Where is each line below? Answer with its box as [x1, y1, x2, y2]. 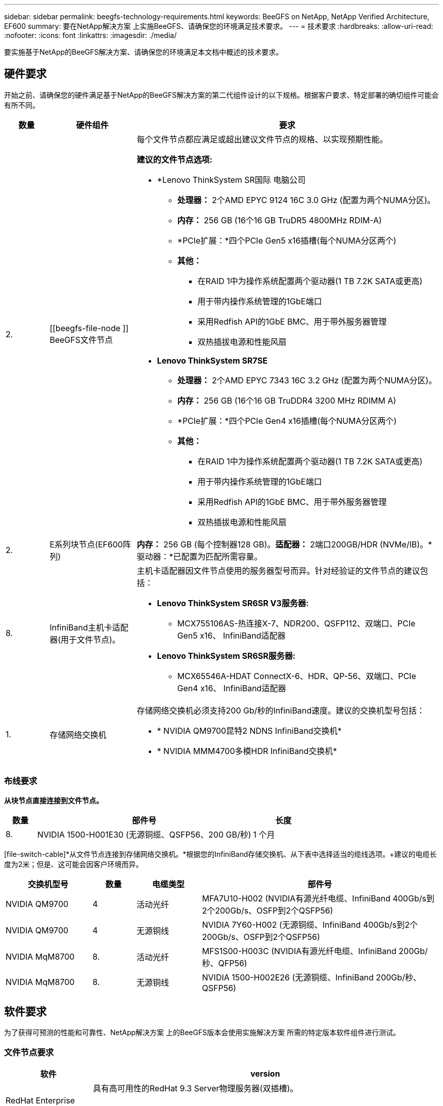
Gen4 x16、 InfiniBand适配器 [177, 683, 286, 693]
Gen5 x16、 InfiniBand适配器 [177, 630, 286, 641]
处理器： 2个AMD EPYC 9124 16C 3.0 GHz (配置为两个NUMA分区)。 [177, 194, 435, 205]
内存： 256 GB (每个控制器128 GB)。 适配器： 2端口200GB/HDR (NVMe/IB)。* [137, 539, 432, 549]
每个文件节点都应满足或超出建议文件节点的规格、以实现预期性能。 [137, 134, 388, 144]
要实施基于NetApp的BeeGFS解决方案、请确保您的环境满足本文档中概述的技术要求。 [4, 48, 283, 56]
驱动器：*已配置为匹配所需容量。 [137, 551, 262, 562]
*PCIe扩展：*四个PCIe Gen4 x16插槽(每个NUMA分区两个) [177, 415, 397, 426]
